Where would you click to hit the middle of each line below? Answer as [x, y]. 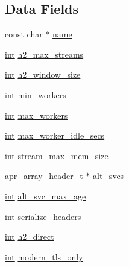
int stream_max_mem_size [57, 155]
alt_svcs [109, 176]
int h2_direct [30, 237]
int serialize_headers [43, 216]
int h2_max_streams [44, 54]
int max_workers [36, 115]
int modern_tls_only [44, 256]
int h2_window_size [43, 74]
